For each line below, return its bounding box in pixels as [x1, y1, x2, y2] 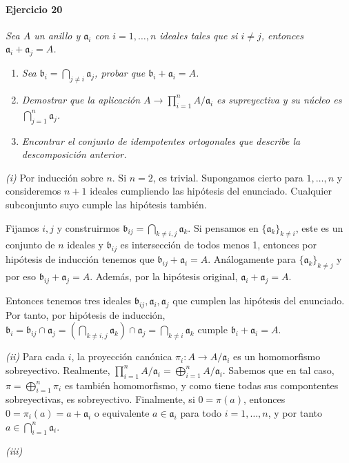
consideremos [6, 184, 61, 198]
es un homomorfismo [233, 349, 321, 364]
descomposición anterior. [21, 147, 127, 161]
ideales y [67, 237, 103, 252]
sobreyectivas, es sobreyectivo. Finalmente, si [6, 392, 195, 406]
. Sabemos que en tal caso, [222, 362, 335, 377]
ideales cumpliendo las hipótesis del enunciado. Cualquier [90, 184, 332, 198]
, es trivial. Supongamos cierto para [152, 170, 303, 184]
